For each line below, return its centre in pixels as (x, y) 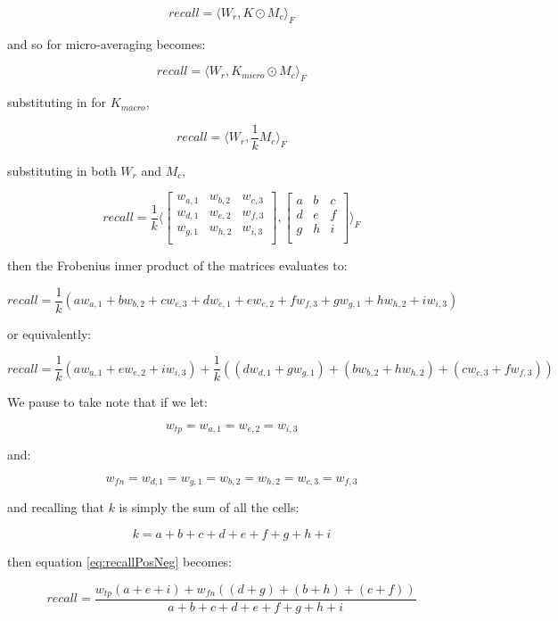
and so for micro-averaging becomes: (107, 43)
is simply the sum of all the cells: (209, 507)
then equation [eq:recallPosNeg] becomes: (120, 561)
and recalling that (56, 507)
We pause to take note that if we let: (107, 402)
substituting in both (62, 170)
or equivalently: (49, 333)
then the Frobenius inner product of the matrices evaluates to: (177, 265)
